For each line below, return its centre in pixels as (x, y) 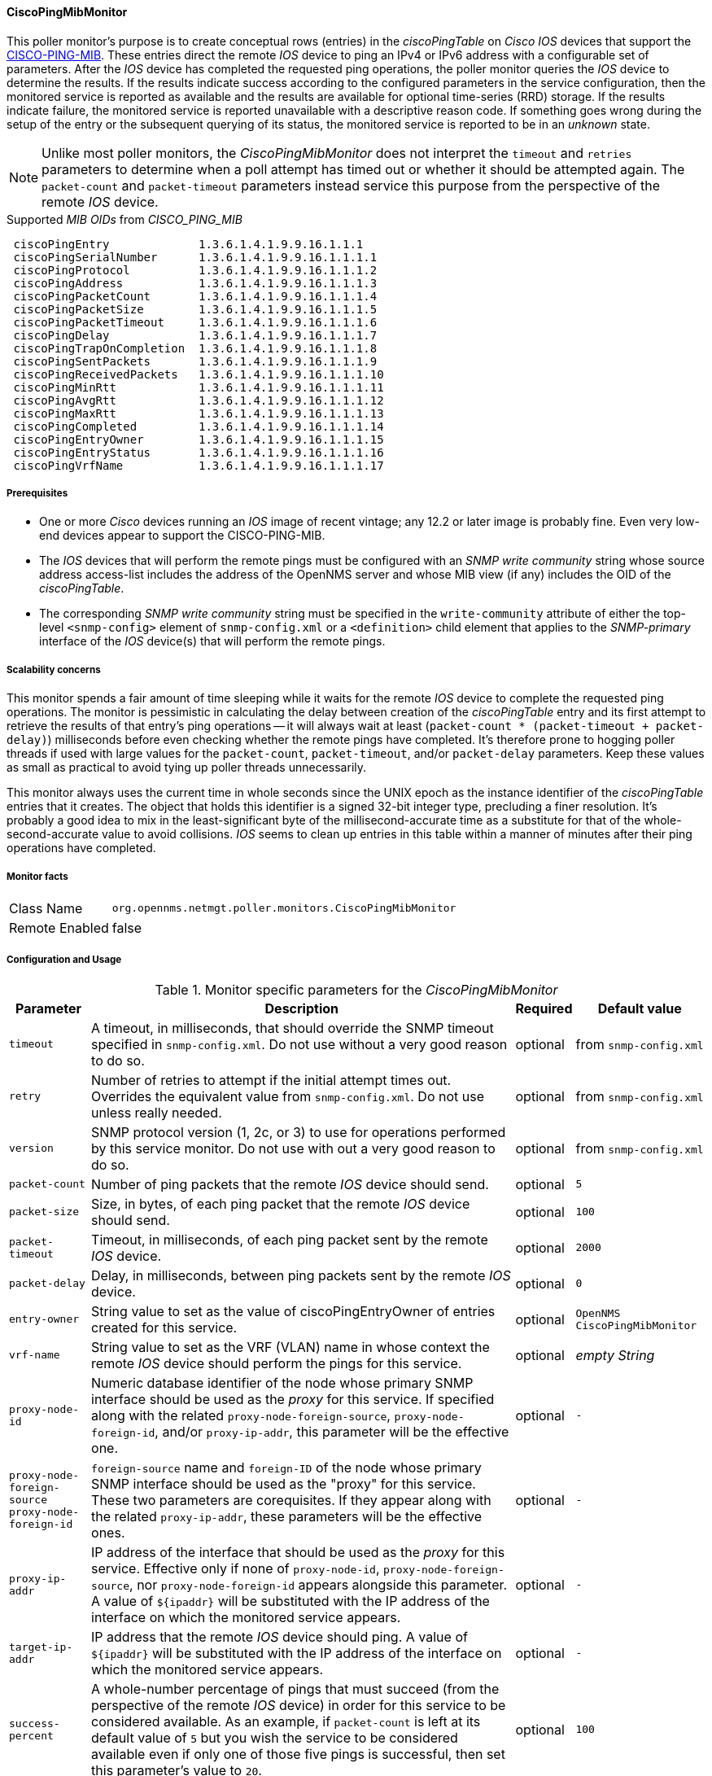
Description (301, 1008)
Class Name (46, 908)
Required (544, 1008)
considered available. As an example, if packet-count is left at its (286, 1721)
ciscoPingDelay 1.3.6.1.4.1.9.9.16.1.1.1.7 (195, 335)
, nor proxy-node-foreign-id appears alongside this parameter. (319, 1584)
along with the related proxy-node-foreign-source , (241, 1415)
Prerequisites (37, 493)
